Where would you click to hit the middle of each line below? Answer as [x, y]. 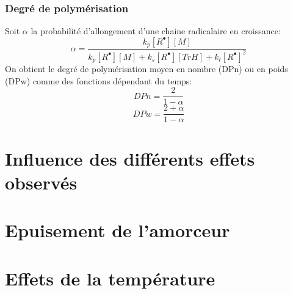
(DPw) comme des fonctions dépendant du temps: [99, 80]
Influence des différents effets [130, 158]
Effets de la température [110, 278]
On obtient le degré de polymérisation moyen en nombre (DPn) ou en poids [146, 69]
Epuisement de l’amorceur [118, 230]
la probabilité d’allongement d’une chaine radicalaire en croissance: [156, 31]
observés [41, 182]
